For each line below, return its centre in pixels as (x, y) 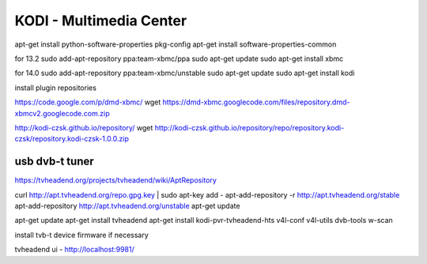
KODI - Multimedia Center (101, 21)
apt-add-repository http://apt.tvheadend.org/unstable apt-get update (127, 206)
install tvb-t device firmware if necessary (82, 235)
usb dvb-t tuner (54, 162)
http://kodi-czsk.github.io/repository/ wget (84, 127)
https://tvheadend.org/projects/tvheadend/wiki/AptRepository (116, 180)
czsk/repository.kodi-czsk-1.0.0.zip (72, 139)
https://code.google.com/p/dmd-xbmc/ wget (88, 102)
